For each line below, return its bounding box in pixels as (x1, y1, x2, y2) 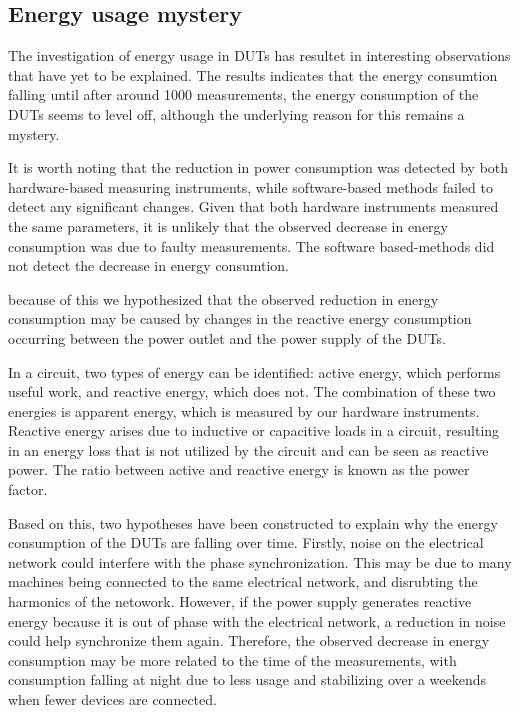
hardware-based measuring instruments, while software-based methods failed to (8, 176, 493, 197)
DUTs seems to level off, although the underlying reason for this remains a (8, 103, 465, 124)
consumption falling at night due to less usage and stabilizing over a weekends (8, 669, 487, 690)
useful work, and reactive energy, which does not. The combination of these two (8, 381, 496, 402)
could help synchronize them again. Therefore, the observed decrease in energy (8, 630, 490, 651)
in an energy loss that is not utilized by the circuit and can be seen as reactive (8, 439, 489, 460)
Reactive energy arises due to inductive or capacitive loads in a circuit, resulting (8, 420, 500, 441)
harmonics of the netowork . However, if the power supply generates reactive (8, 591, 472, 612)
